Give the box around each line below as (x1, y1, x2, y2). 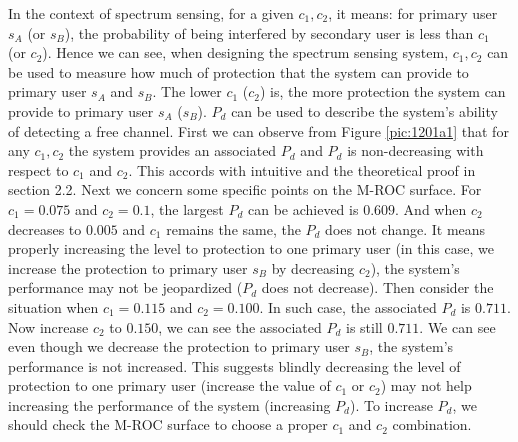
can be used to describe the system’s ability (231, 100, 498, 121)
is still (346, 316, 383, 337)
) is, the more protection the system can (259, 81, 506, 102)
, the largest (150, 198, 224, 219)
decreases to (8, 218, 82, 239)
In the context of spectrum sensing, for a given (8, 3, 294, 23)
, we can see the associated (158, 316, 322, 337)
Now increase (8, 316, 89, 337)
